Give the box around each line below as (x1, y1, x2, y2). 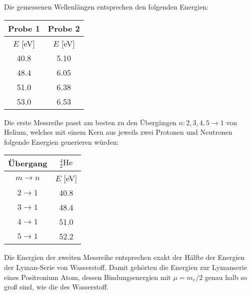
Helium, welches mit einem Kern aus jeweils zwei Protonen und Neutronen (4, 127, 232, 137)
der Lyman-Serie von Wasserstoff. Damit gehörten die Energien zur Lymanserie (4, 261, 247, 272)
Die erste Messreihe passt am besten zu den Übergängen (4, 117, 176, 127)
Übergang (8, 157, 47, 169)
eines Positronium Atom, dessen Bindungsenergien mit (4, 271, 171, 282)
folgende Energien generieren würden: (4, 136, 119, 147)
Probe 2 (47, 22, 80, 34)
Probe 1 (8, 22, 40, 34)
